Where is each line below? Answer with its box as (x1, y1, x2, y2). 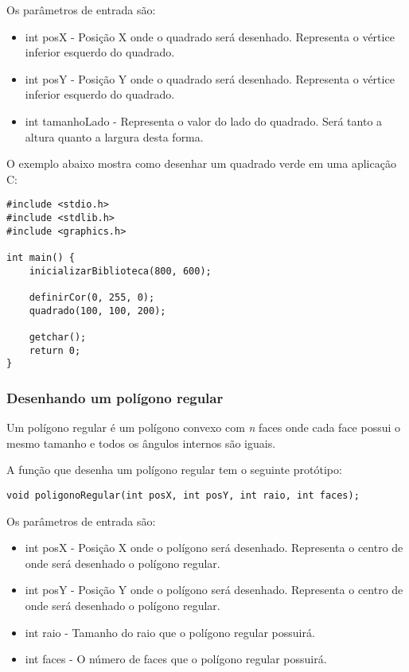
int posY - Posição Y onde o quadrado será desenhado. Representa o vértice (25, 70, 395, 87)
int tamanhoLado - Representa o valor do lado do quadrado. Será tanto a (25, 112, 383, 129)
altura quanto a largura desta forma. (25, 128, 204, 145)
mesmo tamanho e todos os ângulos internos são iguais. (6, 434, 276, 451)
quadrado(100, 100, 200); (29, 305, 166, 317)
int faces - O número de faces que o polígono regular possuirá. (25, 651, 327, 667)
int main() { (6, 251, 75, 263)
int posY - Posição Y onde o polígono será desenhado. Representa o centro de (25, 581, 403, 598)
